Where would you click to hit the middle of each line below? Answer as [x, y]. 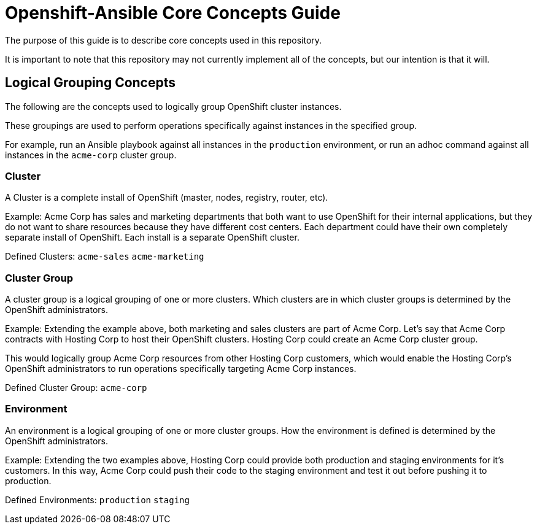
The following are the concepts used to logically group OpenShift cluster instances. [173, 106]
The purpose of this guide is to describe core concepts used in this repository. [164, 40]
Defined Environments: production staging [97, 500]
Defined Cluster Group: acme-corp [76, 388]
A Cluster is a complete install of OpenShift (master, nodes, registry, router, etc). [167, 198]
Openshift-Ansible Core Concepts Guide [173, 13]
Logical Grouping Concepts [91, 83]
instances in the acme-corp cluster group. [91, 155]
